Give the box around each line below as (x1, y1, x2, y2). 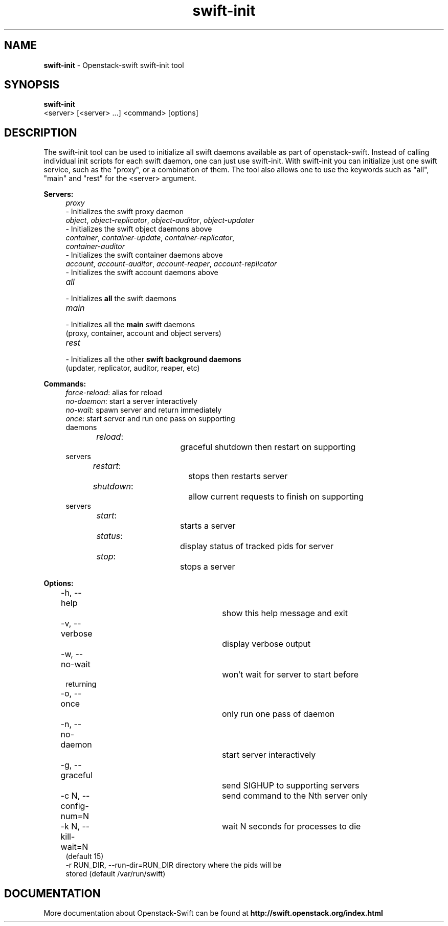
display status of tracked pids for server (180, 541, 333, 552)
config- (60, 801, 89, 811)
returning (65, 680, 97, 689)
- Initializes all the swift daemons (65, 294, 176, 303)
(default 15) (65, 852, 104, 861)
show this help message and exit (222, 608, 348, 619)
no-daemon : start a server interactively (65, 397, 197, 406)
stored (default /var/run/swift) (65, 869, 166, 878)
